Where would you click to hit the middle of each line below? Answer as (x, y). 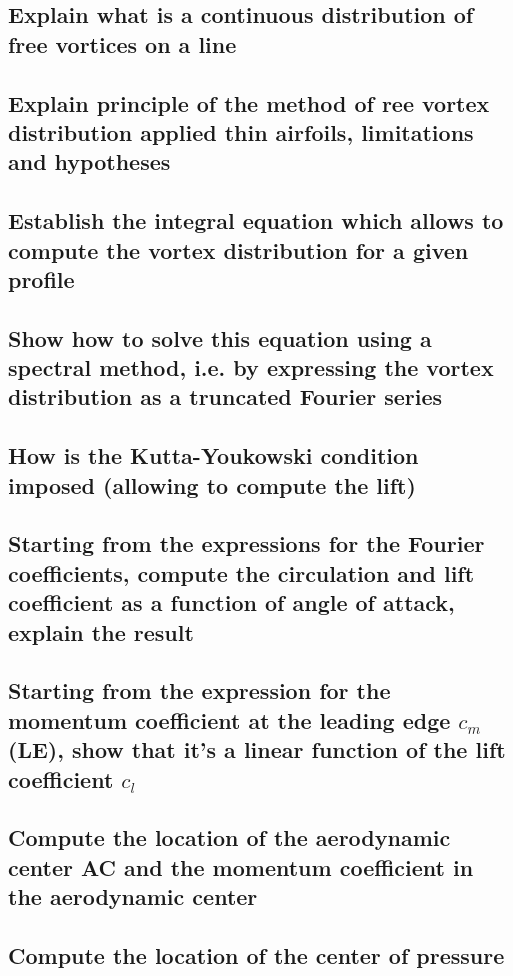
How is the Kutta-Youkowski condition (213, 455)
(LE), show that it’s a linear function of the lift (257, 749)
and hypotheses (89, 161)
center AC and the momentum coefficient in (241, 866)
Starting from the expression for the (199, 690)
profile (41, 278)
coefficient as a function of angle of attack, (231, 602)
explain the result (101, 631)
